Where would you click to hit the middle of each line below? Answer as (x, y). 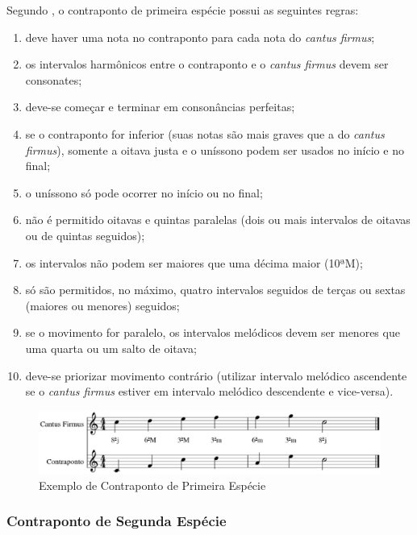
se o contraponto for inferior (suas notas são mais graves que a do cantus (205, 133)
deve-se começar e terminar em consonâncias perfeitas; (160, 107)
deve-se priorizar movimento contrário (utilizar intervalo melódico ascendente (216, 375)
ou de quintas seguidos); (85, 235)
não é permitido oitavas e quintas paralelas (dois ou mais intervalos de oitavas (218, 220)
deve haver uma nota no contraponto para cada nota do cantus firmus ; (200, 37)
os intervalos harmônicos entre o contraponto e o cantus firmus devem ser (207, 64)
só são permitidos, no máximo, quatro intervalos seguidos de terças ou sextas (215, 290)
